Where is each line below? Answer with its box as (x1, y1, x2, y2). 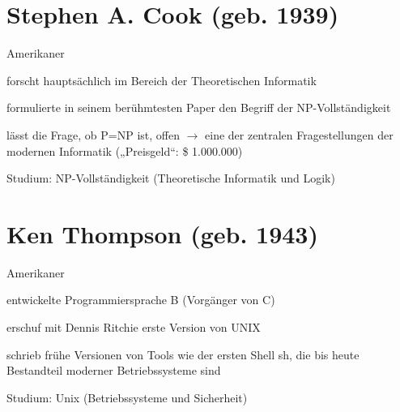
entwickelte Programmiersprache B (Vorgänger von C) (6, 291, 275, 308)
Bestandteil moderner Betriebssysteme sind (6, 362, 221, 379)
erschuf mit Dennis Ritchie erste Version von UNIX (6, 319, 261, 335)
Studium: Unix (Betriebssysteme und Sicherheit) (6, 388, 248, 406)
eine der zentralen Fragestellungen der (205, 126, 394, 143)
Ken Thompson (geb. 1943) (6, 217, 318, 250)
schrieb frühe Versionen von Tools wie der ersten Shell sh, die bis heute (6, 345, 360, 363)
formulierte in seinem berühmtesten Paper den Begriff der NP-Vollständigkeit (6, 99, 391, 116)
